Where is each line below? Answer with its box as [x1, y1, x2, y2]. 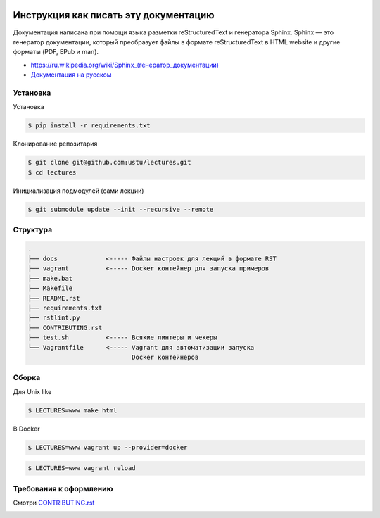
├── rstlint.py [27, 314, 80, 322]
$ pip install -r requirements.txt [27, 122, 151, 129]
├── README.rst [27, 294, 80, 302]
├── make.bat [27, 274, 73, 282]
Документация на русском [30, 70, 112, 79]
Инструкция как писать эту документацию [13, 9, 215, 21]
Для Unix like [13, 387, 52, 396]
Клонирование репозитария [13, 139, 98, 148]
